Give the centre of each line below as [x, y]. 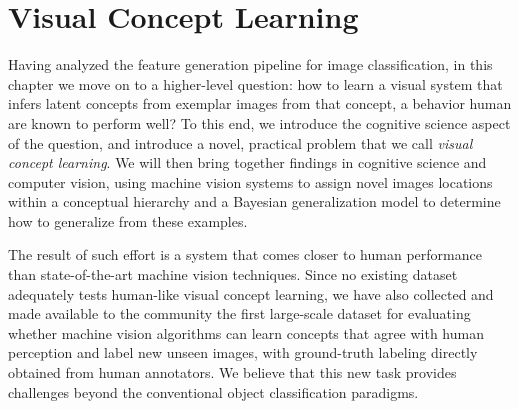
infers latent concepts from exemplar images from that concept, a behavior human [260, 103]
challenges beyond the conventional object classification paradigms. [213, 391]
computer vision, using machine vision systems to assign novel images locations [250, 181]
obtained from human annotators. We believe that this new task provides [232, 372]
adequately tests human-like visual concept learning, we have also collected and [251, 293]
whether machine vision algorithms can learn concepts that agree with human [246, 332]
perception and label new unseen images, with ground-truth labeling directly [243, 352]
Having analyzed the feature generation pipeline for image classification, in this [250, 64]
